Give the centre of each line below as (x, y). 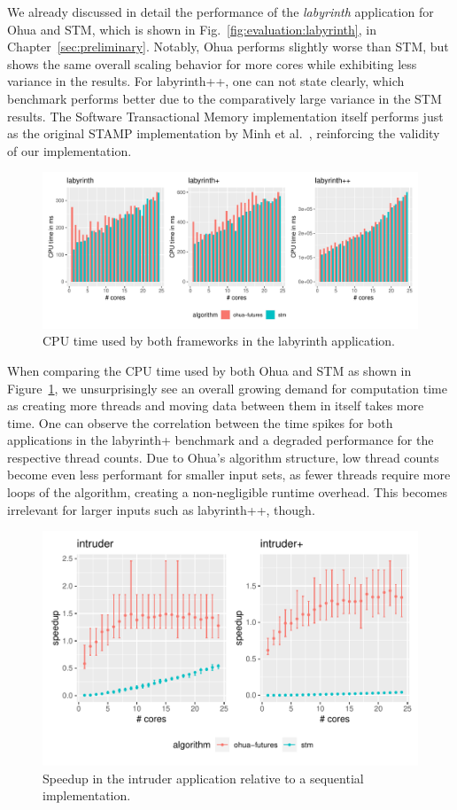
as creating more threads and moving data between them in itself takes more (216, 405)
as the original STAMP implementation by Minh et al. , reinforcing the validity (224, 133)
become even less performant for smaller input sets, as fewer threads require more (229, 475)
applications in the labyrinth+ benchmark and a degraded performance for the (221, 440)
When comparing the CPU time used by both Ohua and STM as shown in (209, 370)
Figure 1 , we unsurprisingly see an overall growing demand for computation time (227, 388)
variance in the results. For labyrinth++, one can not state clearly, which (206, 81)
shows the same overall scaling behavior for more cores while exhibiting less (212, 63)
